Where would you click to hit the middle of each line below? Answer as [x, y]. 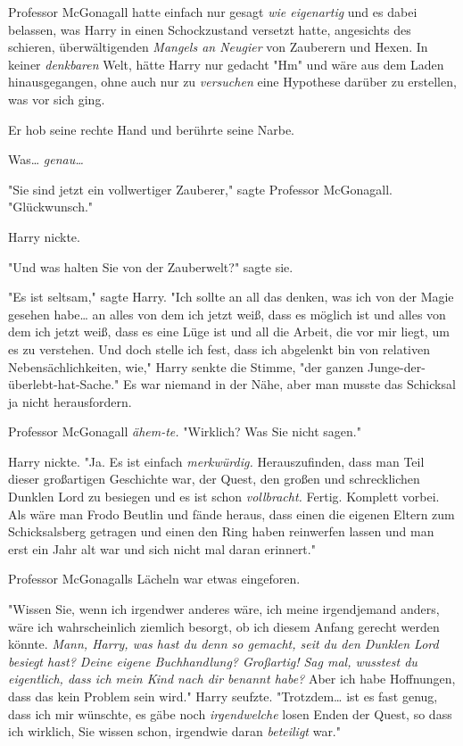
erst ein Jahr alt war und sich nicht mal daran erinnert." [162, 548]
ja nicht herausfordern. [70, 401]
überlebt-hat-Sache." [64, 384]
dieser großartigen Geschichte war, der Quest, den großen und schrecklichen [214, 479]
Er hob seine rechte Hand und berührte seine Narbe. [152, 129]
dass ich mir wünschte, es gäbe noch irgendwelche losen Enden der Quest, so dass [230, 713]
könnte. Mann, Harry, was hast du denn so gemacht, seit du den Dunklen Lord [223, 644]
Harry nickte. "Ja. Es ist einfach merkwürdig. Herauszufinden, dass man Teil [216, 461]
